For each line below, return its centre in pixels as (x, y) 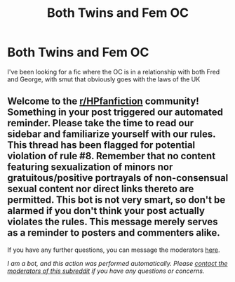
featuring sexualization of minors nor (90, 167)
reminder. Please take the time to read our (101, 123)
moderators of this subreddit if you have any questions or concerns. (106, 271)
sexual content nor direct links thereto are (101, 189)
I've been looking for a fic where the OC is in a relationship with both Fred (114, 72)
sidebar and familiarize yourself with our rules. (112, 134)
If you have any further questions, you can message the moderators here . (114, 250)
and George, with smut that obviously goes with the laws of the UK (104, 79)
